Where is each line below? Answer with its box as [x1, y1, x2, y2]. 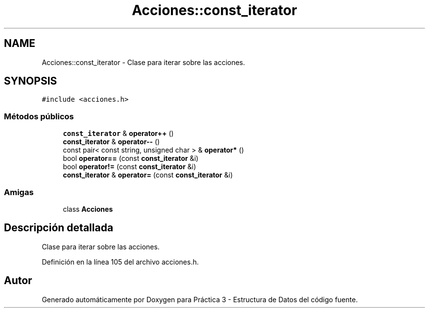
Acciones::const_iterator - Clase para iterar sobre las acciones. [42, 58, 245, 67]
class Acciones [63, 204, 113, 213]
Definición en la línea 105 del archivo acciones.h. [42, 257, 199, 266]
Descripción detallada [4, 222, 114, 234]
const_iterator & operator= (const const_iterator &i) [63, 171, 233, 179]
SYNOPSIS [4, 75, 57, 88]
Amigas [4, 187, 34, 197]
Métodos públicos [4, 111, 74, 121]
